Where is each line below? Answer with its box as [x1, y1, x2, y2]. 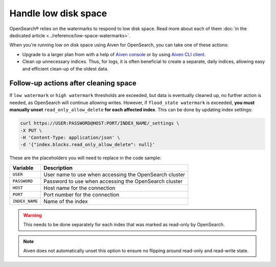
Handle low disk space [9, 8, 107, 19]
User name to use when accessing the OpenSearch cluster [43, 171, 186, 178]
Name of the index [43, 198, 88, 205]
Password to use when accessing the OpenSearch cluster [43, 178, 183, 185]
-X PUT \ [20, 128, 42, 133]
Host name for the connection [43, 184, 116, 191]
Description [43, 164, 73, 171]
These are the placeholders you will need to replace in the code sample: [9, 155, 162, 161]
